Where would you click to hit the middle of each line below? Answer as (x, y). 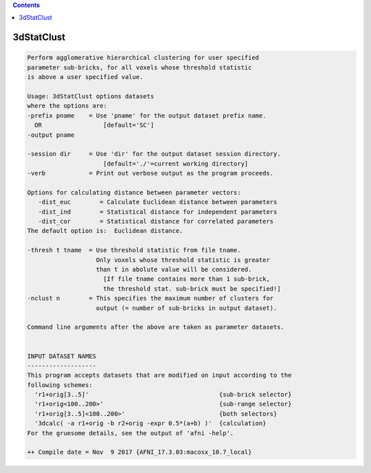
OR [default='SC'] (94, 125)
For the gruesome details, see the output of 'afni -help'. (131, 433)
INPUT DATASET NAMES (61, 356)
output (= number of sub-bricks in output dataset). (187, 308)
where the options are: (67, 106)
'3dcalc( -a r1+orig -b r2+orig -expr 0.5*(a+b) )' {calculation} (150, 423)
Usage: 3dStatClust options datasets (91, 96)
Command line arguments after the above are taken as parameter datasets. (156, 327)
